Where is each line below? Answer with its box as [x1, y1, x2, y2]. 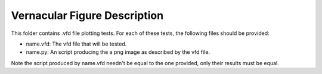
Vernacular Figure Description [11, 9, 164, 22]
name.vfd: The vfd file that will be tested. [26, 40, 127, 47]
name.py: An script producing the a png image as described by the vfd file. [26, 49, 210, 56]
